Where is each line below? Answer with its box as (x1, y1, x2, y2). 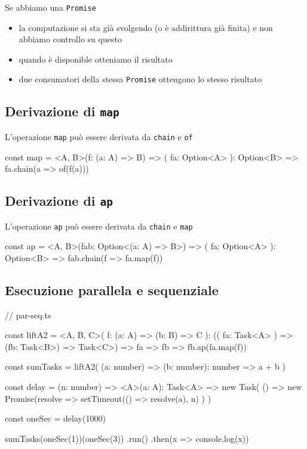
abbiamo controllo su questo (19, 33, 122, 45)
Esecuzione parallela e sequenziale (5, 280, 219, 299)
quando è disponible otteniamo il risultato (19, 52, 173, 65)
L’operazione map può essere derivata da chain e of (5, 130, 193, 143)
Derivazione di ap (5, 191, 113, 210)
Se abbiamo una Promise (5, 1, 96, 13)
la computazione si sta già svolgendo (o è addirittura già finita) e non (19, 21, 273, 33)
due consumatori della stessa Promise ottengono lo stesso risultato (19, 73, 262, 85)
